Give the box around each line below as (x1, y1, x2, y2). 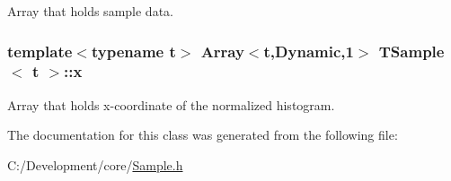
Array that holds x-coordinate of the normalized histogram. (7, 95, 335, 114)
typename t (91, 39, 176, 62)
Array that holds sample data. (7, 2, 173, 20)
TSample (378, 39, 445, 62)
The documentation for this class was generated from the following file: (7, 125, 398, 144)
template (7, 39, 73, 62)
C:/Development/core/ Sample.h (7, 155, 183, 174)
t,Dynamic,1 (263, 39, 354, 62)
